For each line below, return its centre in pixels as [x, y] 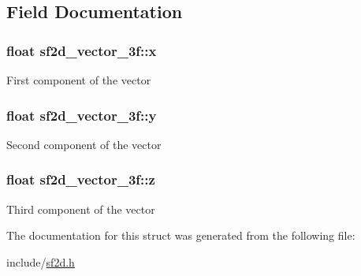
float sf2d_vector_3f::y [82, 115]
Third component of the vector [81, 209]
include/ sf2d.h [41, 261]
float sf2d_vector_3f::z [81, 179]
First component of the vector [79, 80]
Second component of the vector [84, 144]
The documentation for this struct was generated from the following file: [181, 235]
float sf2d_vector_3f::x [82, 50]
